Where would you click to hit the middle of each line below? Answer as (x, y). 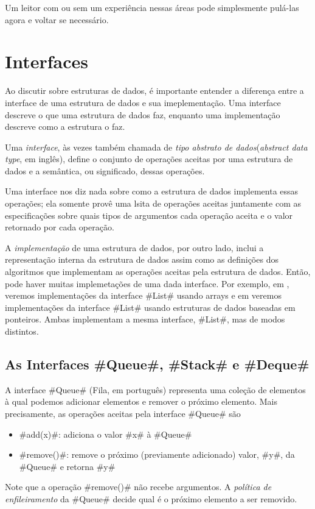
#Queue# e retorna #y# (67, 466)
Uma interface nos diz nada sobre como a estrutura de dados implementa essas (152, 191)
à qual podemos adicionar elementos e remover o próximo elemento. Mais (141, 401)
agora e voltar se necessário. (57, 19)
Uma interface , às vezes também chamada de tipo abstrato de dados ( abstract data (156, 147)
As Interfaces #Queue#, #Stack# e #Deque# (157, 364)
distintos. (22, 331)
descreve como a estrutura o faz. (65, 126)
